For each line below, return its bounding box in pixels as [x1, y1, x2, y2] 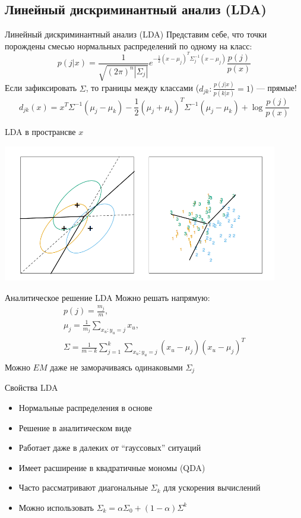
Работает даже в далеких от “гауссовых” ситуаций [18, 441, 201, 454]
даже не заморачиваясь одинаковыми [50, 360, 183, 373]
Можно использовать [18, 501, 94, 513]
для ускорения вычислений [163, 481, 261, 494]
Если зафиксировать [5, 81, 77, 94]
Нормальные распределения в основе [18, 401, 153, 413]
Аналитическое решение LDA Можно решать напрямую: [5, 291, 210, 303]
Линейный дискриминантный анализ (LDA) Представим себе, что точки [5, 28, 267, 40]
